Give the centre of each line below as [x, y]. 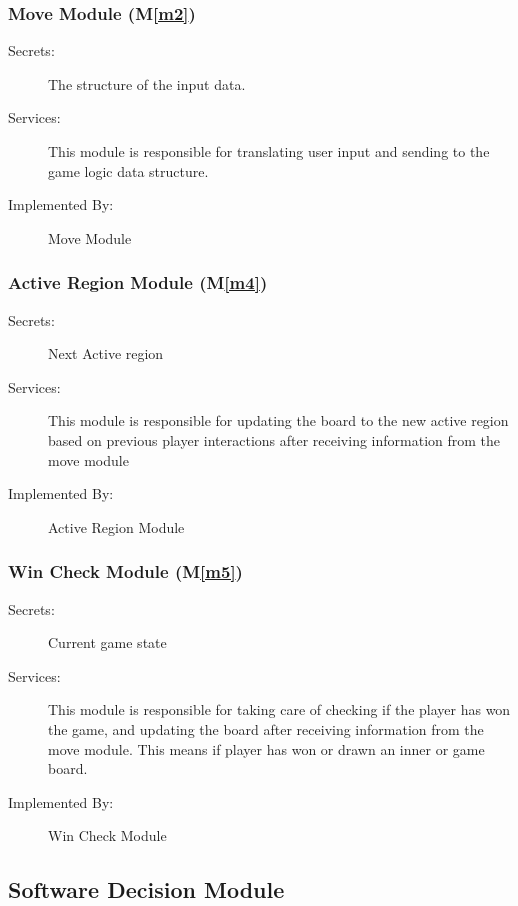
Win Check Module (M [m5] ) [125, 571]
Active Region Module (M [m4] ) [138, 282]
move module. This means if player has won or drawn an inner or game [266, 748]
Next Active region [106, 353]
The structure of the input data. [147, 83]
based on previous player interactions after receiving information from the [274, 439]
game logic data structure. [128, 170]
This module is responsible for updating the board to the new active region [278, 420]
